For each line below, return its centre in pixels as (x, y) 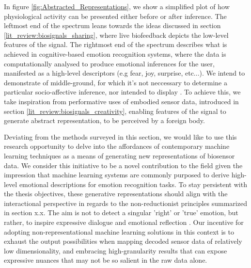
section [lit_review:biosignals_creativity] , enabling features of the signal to (115, 111)
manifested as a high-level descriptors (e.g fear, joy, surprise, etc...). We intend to (125, 73)
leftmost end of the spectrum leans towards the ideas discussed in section (112, 25)
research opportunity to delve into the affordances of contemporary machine (117, 146)
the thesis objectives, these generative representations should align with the (116, 194)
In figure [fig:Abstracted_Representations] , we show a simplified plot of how (117, 6)
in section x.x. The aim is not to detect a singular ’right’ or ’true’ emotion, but (121, 213)
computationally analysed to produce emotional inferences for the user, (109, 63)
